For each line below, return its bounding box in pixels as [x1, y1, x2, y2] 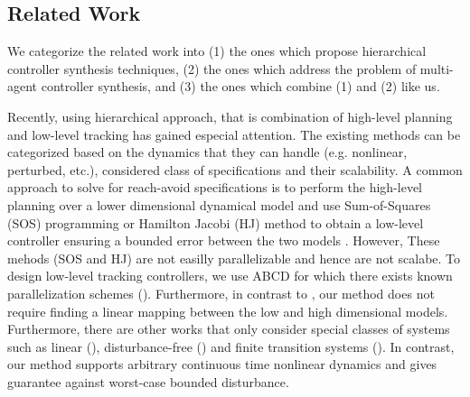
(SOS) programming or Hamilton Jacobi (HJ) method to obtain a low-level [7, 213, 424, 232]
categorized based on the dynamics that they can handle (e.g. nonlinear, [7, 143, 408, 162]
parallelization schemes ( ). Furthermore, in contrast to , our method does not [7, 283, 435, 302]
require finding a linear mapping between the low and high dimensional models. [7, 301, 448, 320]
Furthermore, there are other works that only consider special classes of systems [7, 319, 450, 338]
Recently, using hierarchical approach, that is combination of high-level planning [7, 106, 453, 125]
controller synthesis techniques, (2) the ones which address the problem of [7, 59, 417, 78]
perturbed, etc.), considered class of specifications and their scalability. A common [7, 160, 463, 179]
